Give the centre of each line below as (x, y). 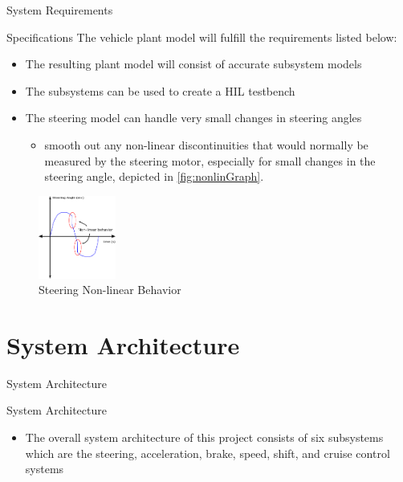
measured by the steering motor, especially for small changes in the (210, 160)
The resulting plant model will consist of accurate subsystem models (193, 64)
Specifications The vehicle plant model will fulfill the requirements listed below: (202, 37)
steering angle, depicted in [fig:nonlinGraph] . (154, 176)
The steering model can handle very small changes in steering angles (193, 118)
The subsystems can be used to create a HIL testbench (160, 90)
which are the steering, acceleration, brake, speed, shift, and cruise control (208, 453)
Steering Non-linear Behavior (110, 290)
